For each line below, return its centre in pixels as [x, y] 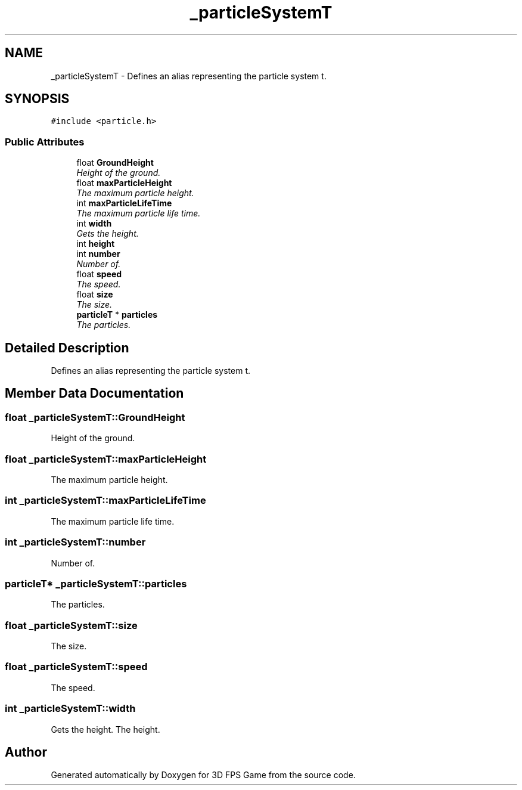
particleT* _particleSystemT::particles [96, 583]
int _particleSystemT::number [75, 542]
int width [94, 224]
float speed [99, 274]
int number [98, 254]
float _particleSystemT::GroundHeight [95, 417]
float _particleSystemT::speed [76, 667]
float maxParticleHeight [124, 183]
